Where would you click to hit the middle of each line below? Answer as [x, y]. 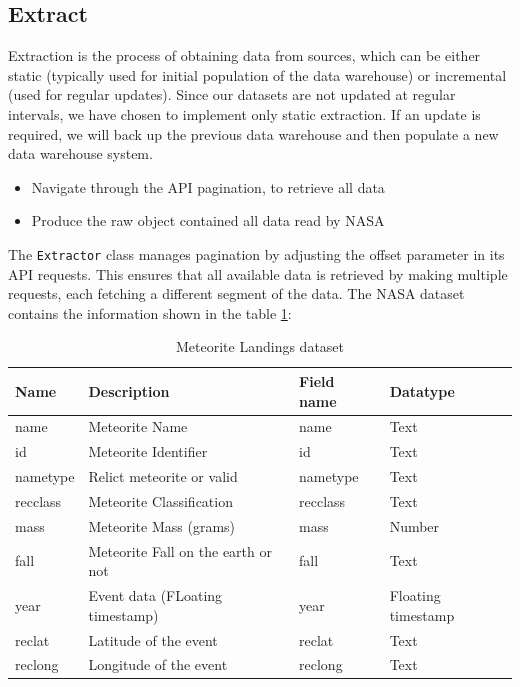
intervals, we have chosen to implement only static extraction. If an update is [244, 113]
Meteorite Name [138, 426]
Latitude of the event [153, 639]
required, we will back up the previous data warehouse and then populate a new [253, 133]
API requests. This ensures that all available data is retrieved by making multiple [258, 273]
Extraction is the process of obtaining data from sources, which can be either [244, 55]
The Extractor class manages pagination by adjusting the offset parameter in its [256, 253]
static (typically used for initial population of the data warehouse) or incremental [257, 74]
